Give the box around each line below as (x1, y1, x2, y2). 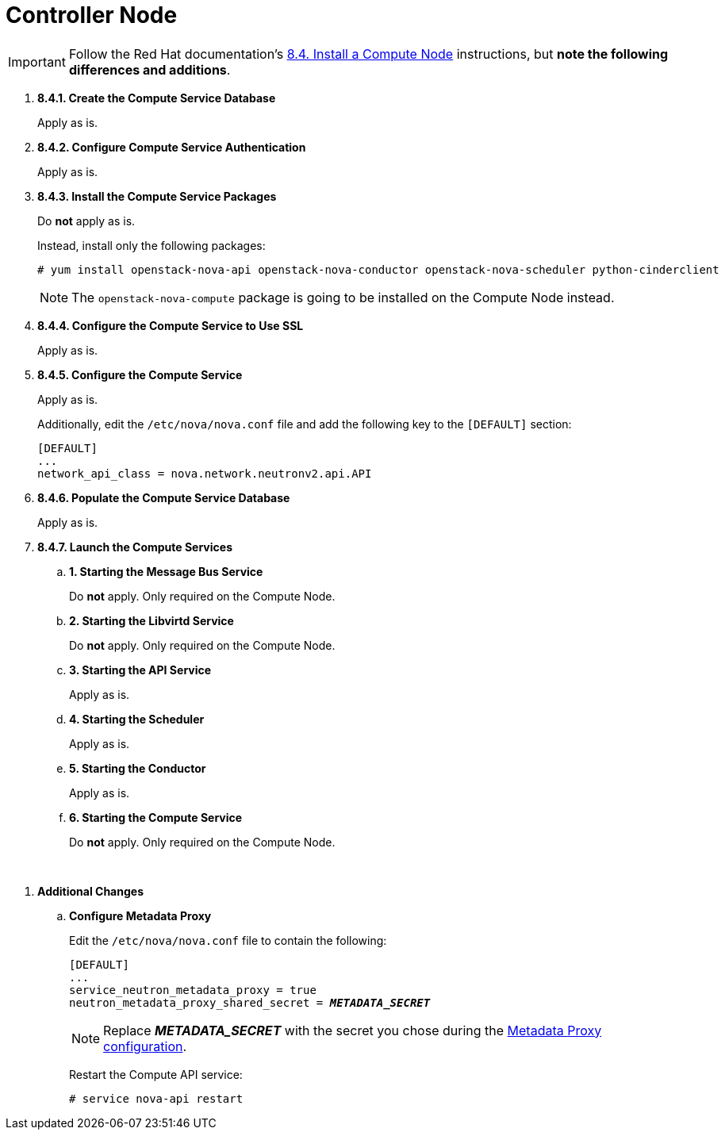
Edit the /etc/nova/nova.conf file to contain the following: (69, 933, 387, 947)
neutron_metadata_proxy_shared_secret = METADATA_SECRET (69, 996, 431, 1009)
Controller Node (6, 2, 178, 29)
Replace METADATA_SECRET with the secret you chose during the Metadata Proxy (103, 1022, 602, 1038)
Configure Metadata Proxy (69, 908, 212, 923)
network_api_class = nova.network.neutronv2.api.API (37, 466, 372, 480)
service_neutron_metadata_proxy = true (69, 983, 316, 996)
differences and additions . (68, 61, 231, 78)
